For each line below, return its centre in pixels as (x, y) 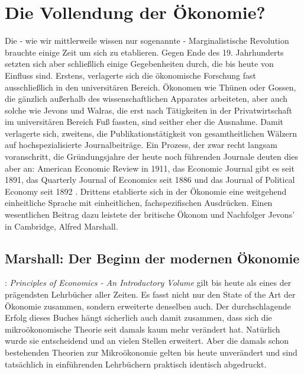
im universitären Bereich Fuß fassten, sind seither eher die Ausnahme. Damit (144, 122)
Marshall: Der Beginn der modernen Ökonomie (152, 258)
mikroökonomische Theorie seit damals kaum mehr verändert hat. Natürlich (143, 329)
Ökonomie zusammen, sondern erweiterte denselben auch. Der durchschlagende (148, 306)
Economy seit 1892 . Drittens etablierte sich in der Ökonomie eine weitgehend (146, 191)
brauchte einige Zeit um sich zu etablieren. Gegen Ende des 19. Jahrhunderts (144, 52)
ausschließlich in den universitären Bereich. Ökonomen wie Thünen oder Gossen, (151, 87)
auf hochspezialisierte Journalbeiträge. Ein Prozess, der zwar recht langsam (141, 145)
